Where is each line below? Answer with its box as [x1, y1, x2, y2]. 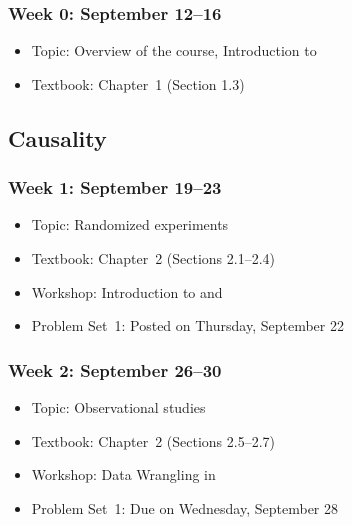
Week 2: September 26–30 [8, 357, 222, 382]
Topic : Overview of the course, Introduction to [31, 40, 317, 61]
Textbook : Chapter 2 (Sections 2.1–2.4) [31, 248, 275, 268]
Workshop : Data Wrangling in [31, 464, 216, 485]
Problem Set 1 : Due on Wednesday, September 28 [31, 497, 339, 518]
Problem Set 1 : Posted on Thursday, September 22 [31, 315, 344, 336]
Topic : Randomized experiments [31, 214, 229, 235]
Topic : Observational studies [31, 397, 206, 417]
